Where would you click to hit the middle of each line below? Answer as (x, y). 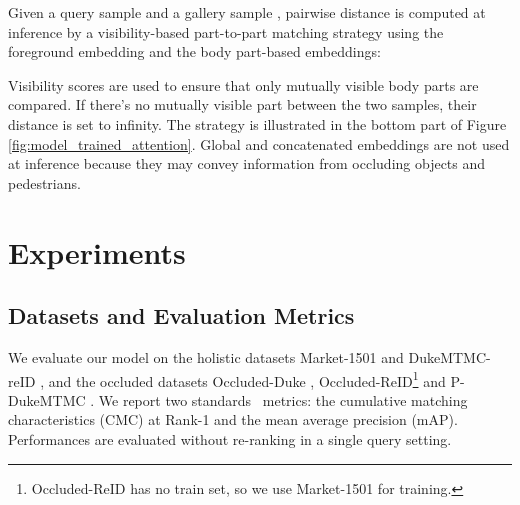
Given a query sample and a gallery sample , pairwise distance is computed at (247, 12)
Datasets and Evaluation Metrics (181, 315)
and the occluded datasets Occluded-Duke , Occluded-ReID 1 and (247, 379)
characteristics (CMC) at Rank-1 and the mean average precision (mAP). (233, 419)
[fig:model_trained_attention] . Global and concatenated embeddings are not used (259, 143)
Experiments (97, 251)
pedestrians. (44, 182)
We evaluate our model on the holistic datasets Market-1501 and (206, 356)
